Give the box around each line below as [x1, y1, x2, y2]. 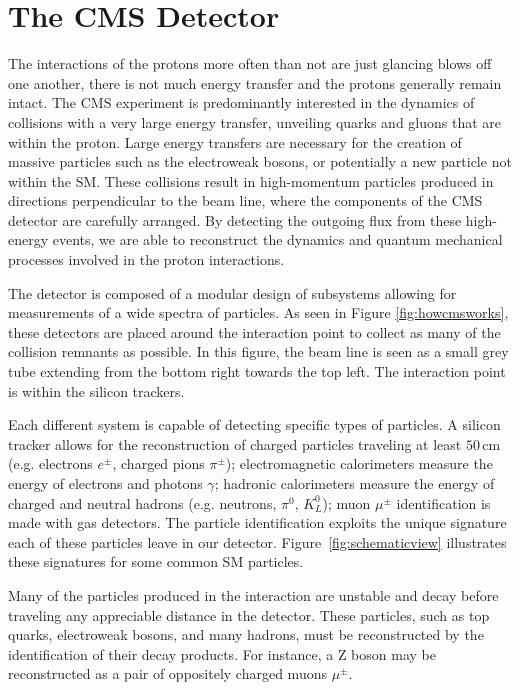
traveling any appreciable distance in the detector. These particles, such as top [8, 604, 490, 625]
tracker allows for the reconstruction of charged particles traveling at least [8, 433, 462, 454]
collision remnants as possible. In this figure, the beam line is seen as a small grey [8, 341, 509, 362]
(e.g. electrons [8, 453, 93, 474]
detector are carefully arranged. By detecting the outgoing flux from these [8, 209, 462, 230]
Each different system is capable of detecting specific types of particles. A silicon [8, 414, 501, 435]
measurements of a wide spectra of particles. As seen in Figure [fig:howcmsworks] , [8, 302, 509, 323]
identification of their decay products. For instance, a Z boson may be [8, 643, 436, 664]
